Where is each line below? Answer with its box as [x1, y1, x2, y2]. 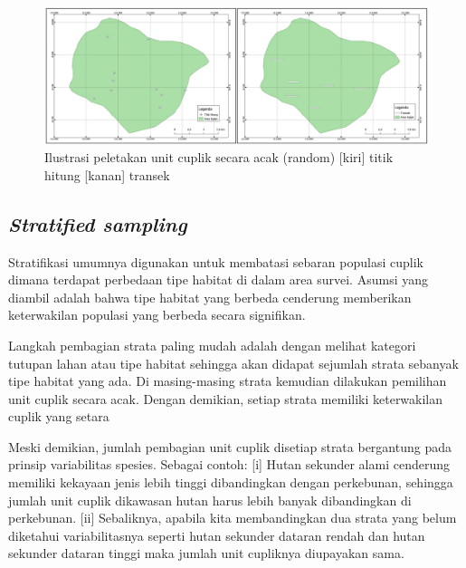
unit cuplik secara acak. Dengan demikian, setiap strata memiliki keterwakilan [8, 389, 443, 408]
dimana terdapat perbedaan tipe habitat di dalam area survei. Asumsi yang [8, 270, 428, 289]
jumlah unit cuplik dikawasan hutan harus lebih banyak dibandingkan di [8, 490, 412, 509]
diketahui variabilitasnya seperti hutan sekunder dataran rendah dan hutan [8, 525, 425, 544]
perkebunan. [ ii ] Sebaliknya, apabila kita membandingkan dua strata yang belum [8, 508, 457, 527]
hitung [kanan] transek [44, 165, 170, 184]
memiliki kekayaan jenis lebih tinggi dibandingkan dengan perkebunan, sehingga [8, 473, 453, 492]
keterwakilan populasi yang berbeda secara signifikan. [8, 305, 306, 324]
